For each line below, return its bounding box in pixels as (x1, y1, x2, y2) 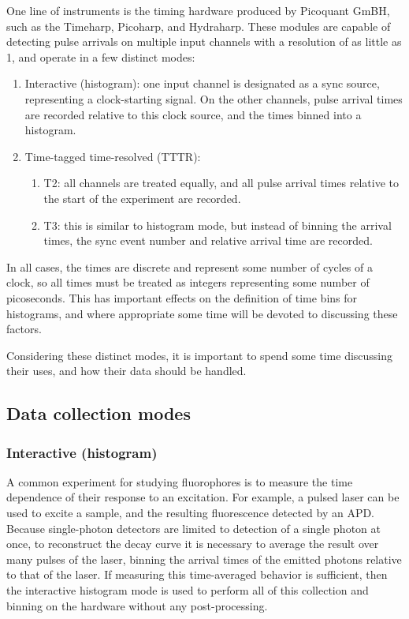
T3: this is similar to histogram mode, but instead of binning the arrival (43, 216, 392, 233)
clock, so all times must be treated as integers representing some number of (6, 274, 370, 291)
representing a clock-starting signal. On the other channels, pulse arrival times (24, 90, 403, 107)
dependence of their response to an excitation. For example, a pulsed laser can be (6, 489, 400, 505)
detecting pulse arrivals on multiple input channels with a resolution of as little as (6, 33, 402, 50)
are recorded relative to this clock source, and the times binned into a (24, 106, 362, 122)
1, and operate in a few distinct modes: (6, 48, 195, 65)
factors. (6, 321, 42, 337)
